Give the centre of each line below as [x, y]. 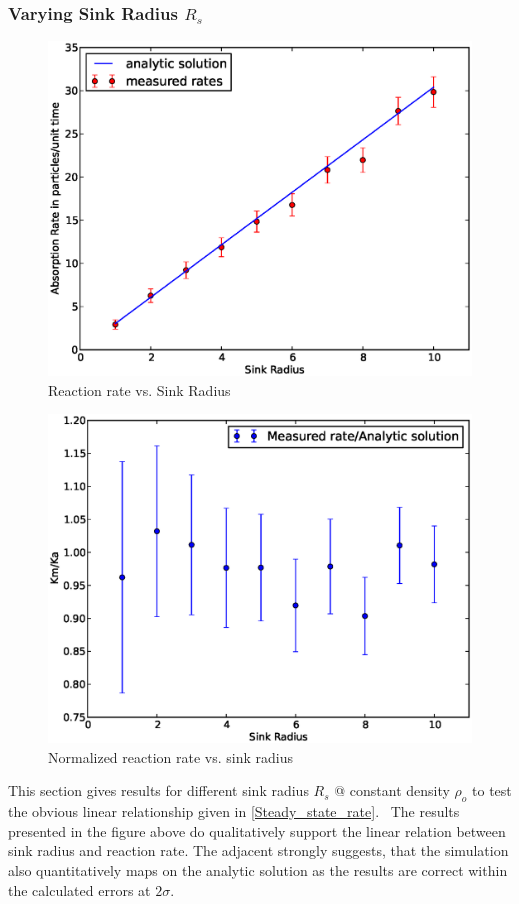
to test [492, 790]
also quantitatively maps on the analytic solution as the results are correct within [258, 869]
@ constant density [392, 790]
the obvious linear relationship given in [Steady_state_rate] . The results [234, 811]
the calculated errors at [79, 889]
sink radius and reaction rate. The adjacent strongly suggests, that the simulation [258, 850]
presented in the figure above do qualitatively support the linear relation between [257, 830]
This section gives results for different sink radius [158, 790]
